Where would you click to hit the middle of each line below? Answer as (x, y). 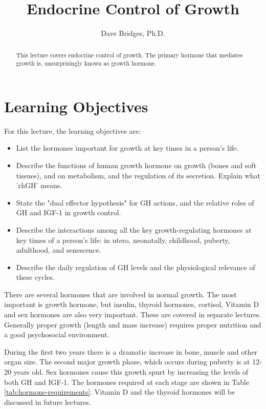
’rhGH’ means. (39, 185)
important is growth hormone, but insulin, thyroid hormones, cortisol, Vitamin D (132, 304)
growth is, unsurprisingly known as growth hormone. (86, 63)
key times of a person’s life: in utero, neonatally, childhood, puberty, (123, 240)
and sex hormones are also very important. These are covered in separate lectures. (133, 314)
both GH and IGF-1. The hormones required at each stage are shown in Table (127, 382)
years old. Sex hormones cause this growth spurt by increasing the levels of (131, 372)
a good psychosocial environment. (57, 334)
